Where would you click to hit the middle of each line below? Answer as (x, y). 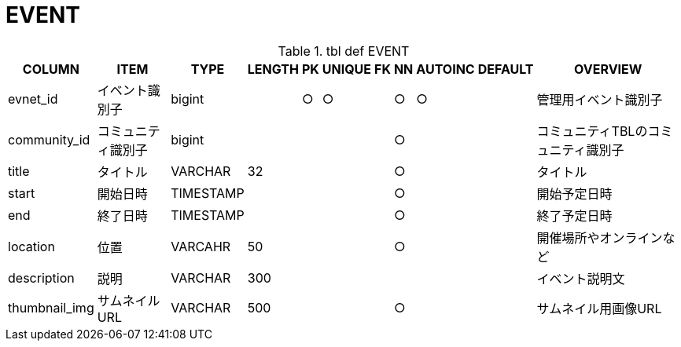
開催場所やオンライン (600, 237)
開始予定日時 (574, 194)
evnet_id (33, 99)
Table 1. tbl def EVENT (344, 51)
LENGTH (273, 69)
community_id (49, 139)
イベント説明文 (581, 278)
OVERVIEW (608, 69)
